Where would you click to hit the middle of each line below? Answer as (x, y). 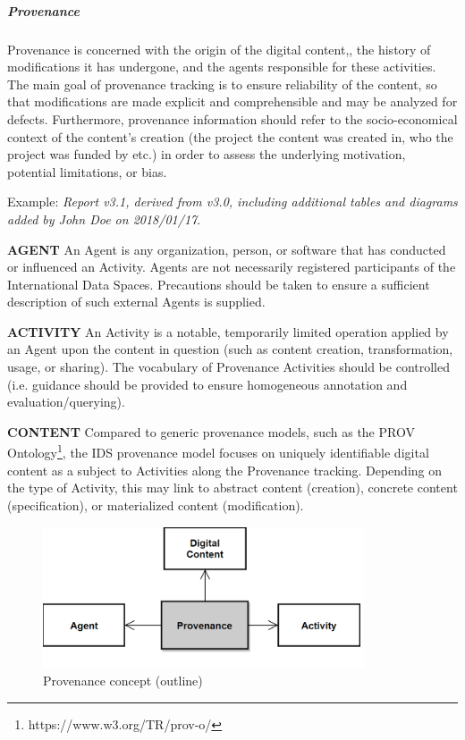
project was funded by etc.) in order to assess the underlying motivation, (207, 154)
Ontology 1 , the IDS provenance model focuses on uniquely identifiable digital (218, 451)
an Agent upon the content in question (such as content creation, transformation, (230, 349)
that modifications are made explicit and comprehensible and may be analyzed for (232, 101)
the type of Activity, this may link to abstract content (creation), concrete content (232, 488)
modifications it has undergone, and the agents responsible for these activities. (222, 67)
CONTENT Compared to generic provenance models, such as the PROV (211, 431)
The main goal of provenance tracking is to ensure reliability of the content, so (222, 84)
